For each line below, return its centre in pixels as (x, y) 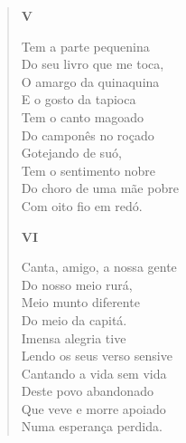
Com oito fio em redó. (82, 205)
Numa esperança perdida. (92, 426)
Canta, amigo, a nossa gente (99, 267)
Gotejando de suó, (71, 153)
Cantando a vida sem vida (94, 373)
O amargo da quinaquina (90, 81)
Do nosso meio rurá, (77, 284)
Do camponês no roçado (88, 135)
